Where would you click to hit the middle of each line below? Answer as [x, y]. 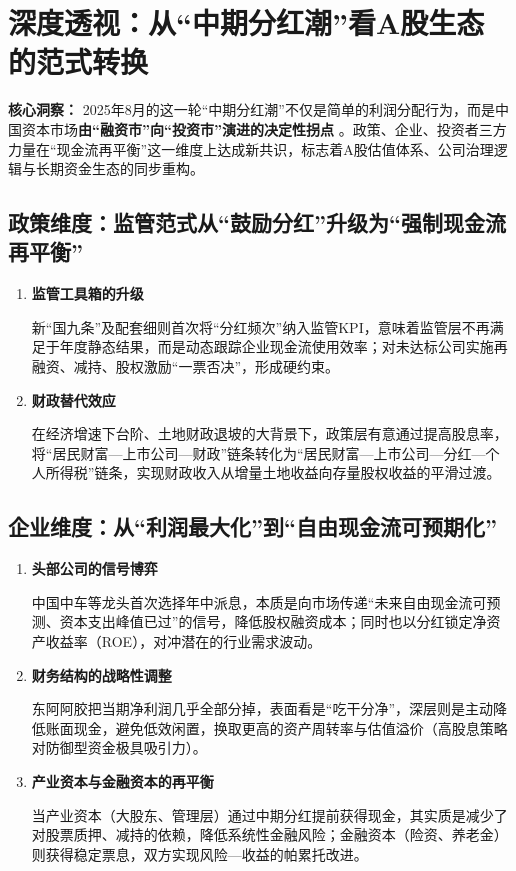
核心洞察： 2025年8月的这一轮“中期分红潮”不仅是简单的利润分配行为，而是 [251, 109]
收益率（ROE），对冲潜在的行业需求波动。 [183, 641]
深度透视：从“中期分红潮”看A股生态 [246, 22]
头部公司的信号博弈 [94, 568]
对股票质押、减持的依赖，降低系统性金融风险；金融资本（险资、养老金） [269, 834]
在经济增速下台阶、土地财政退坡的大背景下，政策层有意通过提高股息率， [269, 433]
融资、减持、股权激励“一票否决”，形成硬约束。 [185, 366]
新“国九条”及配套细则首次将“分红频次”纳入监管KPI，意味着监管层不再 [260, 326]
